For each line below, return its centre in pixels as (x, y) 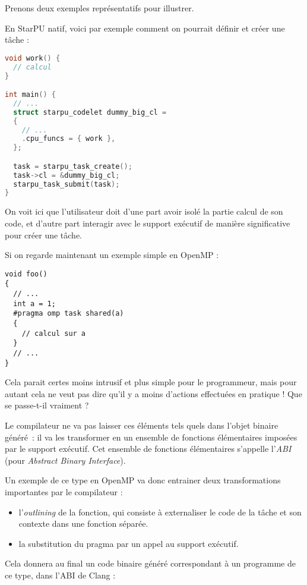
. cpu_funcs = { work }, (69, 139)
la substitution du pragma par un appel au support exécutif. (129, 543)
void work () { (33, 58)
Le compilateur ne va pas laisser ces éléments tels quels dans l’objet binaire (142, 425)
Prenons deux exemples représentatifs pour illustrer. (99, 8)
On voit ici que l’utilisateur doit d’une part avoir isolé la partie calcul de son (144, 211)
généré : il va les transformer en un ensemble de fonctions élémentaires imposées (151, 437)
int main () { (30, 95)
